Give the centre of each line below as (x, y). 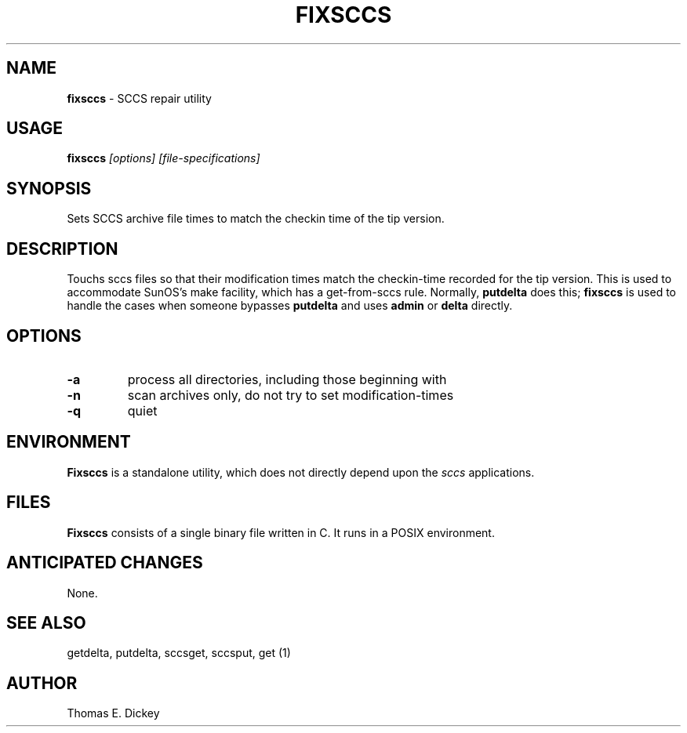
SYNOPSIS (49, 188)
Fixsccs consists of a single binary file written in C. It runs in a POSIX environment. (281, 532)
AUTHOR (42, 683)
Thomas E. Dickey (113, 713)
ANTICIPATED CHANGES (105, 563)
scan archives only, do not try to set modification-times (291, 395)
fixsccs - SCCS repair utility (139, 98)
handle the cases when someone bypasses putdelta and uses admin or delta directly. (290, 306)
